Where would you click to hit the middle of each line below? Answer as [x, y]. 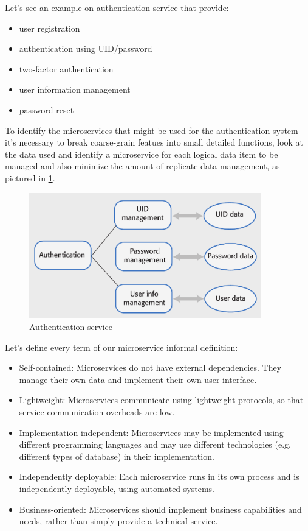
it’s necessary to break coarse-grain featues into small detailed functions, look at [154, 142]
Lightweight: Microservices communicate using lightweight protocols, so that [161, 400]
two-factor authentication [66, 69]
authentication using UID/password [86, 48]
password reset [46, 109]
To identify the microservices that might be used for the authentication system [152, 130]
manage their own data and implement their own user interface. [138, 379]
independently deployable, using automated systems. [117, 488]
